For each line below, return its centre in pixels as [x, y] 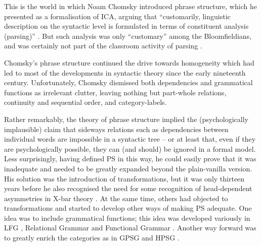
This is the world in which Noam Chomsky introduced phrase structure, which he [130, 6]
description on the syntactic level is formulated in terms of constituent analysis [126, 26]
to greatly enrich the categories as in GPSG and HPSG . [92, 238]
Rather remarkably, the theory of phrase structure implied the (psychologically [126, 119]
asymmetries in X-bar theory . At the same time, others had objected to [116, 198]
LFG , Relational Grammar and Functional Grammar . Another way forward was [130, 228]
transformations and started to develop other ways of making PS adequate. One [128, 208]
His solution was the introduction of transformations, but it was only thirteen [124, 178]
